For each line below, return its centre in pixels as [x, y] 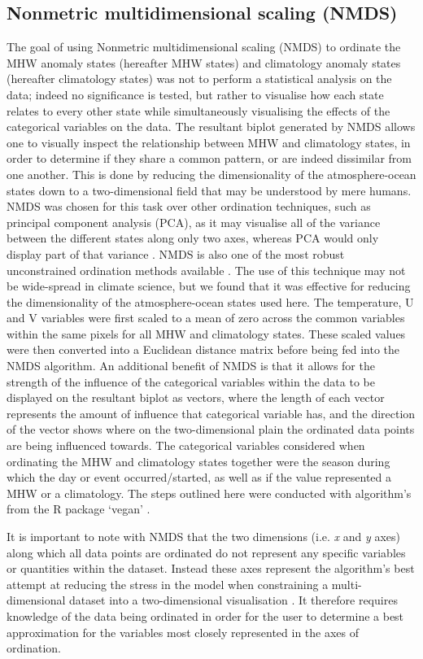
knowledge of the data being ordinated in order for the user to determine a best [205, 615]
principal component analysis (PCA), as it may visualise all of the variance [194, 222]
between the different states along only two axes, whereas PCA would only [193, 238]
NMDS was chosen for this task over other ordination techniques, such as [189, 206]
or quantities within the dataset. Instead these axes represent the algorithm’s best [211, 568]
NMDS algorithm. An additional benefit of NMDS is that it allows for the [191, 366]
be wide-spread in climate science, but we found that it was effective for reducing [209, 286]
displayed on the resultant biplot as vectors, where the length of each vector [196, 397]
